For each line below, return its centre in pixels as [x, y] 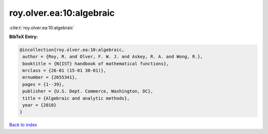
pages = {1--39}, [43, 84]
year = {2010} [39, 105]
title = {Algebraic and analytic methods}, [76, 98]
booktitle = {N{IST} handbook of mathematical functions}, [96, 64]
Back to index [23, 125]
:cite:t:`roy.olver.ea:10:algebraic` [42, 28]
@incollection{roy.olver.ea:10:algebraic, [72, 50]
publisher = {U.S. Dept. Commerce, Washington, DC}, [88, 91]
